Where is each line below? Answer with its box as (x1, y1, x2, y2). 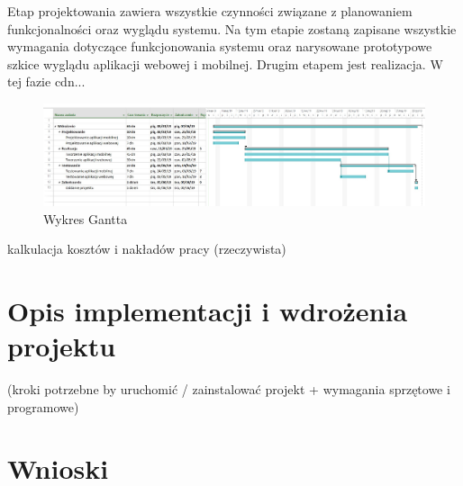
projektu (7, 328, 116, 364)
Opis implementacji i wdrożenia (7, 292, 408, 328)
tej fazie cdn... (7, 72, 86, 91)
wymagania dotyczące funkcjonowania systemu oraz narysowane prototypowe (7, 37, 432, 56)
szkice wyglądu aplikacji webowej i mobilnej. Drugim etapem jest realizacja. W (7, 54, 443, 73)
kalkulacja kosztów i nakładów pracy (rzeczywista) (7, 239, 286, 258)
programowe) (7, 397, 79, 416)
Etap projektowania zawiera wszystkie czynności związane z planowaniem (7, 2, 413, 20)
